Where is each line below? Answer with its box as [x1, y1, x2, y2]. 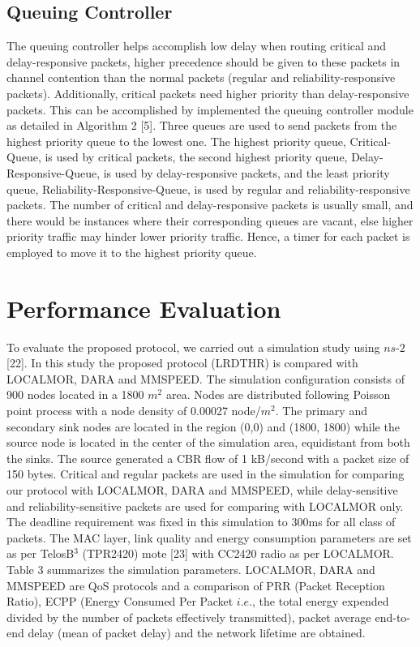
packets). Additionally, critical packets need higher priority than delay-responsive [6, 84, 409, 101]
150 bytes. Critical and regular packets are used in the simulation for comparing [6, 465, 405, 482]
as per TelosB [6, 545, 75, 562]
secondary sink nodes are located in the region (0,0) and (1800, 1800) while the [6, 418, 400, 435]
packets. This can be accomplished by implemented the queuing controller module [6, 101, 414, 118]
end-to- [375, 608, 411, 625]
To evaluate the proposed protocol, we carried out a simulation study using [6, 338, 380, 355]
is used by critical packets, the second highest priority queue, [45, 148, 348, 165]
